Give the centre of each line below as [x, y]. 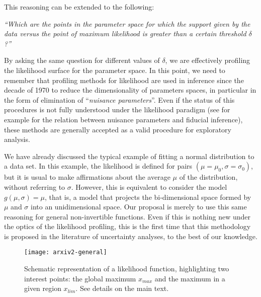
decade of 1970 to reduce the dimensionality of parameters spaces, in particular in [130, 90]
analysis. [17, 139]
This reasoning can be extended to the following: [79, 7]
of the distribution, [208, 177]
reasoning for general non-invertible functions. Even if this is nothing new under [127, 216]
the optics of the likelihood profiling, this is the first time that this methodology [127, 226]
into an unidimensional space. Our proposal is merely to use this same [139, 207]
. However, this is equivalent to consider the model [149, 187]
